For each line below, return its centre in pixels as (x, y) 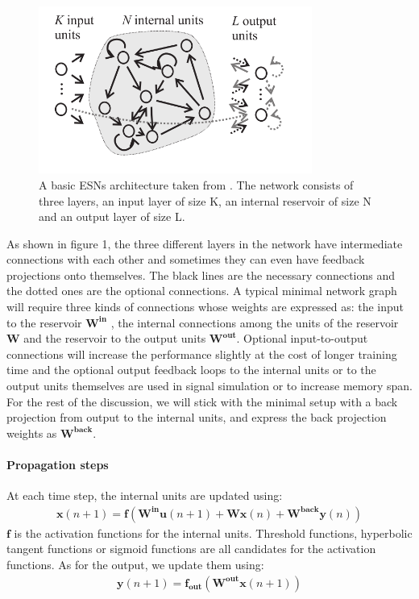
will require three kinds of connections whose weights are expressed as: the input (205, 307)
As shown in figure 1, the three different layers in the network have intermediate (205, 243)
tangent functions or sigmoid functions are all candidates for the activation (191, 549)
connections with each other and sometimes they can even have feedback (186, 259)
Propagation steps (58, 465)
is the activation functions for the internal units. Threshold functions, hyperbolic (213, 532)
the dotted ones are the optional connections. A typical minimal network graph (202, 291)
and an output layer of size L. (112, 216)
